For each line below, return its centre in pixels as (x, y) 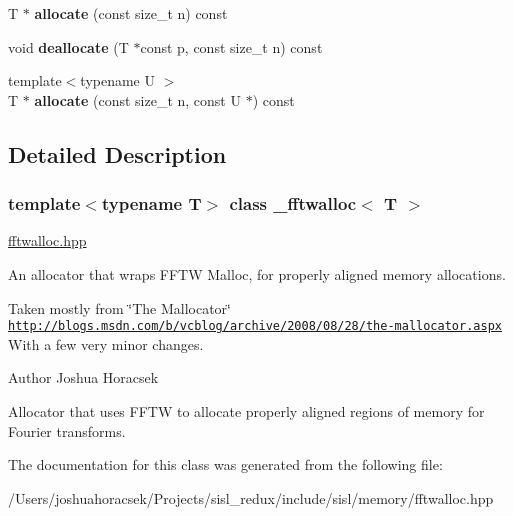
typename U (117, 80)
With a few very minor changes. (106, 343)
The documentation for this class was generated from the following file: (225, 464)
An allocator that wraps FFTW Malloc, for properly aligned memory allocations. (257, 273)
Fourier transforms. (67, 430)
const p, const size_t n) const (231, 46)
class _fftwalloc (293, 203)
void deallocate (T (68, 46)
